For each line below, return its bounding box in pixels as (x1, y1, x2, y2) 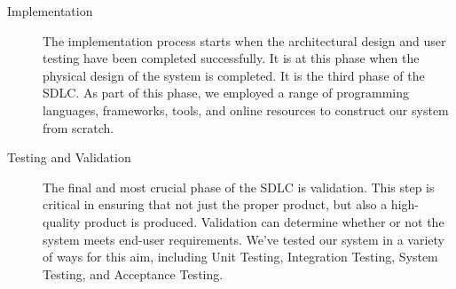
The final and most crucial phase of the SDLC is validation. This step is (43, 177, 435, 196)
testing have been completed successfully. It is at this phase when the (43, 49, 420, 67)
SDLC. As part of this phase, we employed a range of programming (43, 83, 409, 102)
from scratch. (43, 118, 114, 137)
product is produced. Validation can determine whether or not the (84, 212, 444, 230)
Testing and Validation (7, 148, 131, 167)
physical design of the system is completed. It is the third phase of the (43, 66, 425, 84)
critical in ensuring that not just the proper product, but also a (43, 195, 388, 214)
